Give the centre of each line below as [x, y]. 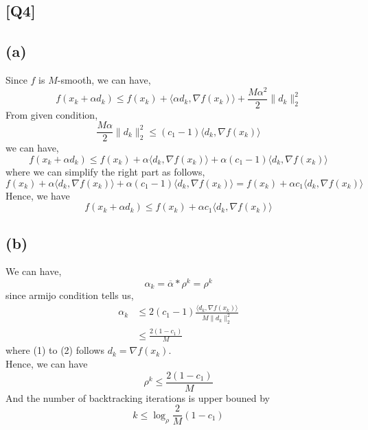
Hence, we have [38, 195]
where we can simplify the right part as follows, [105, 171]
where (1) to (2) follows [55, 350]
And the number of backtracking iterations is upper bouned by [138, 397]
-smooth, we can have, [104, 79]
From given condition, [52, 114]
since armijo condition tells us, [70, 295]
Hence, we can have [47, 364]
